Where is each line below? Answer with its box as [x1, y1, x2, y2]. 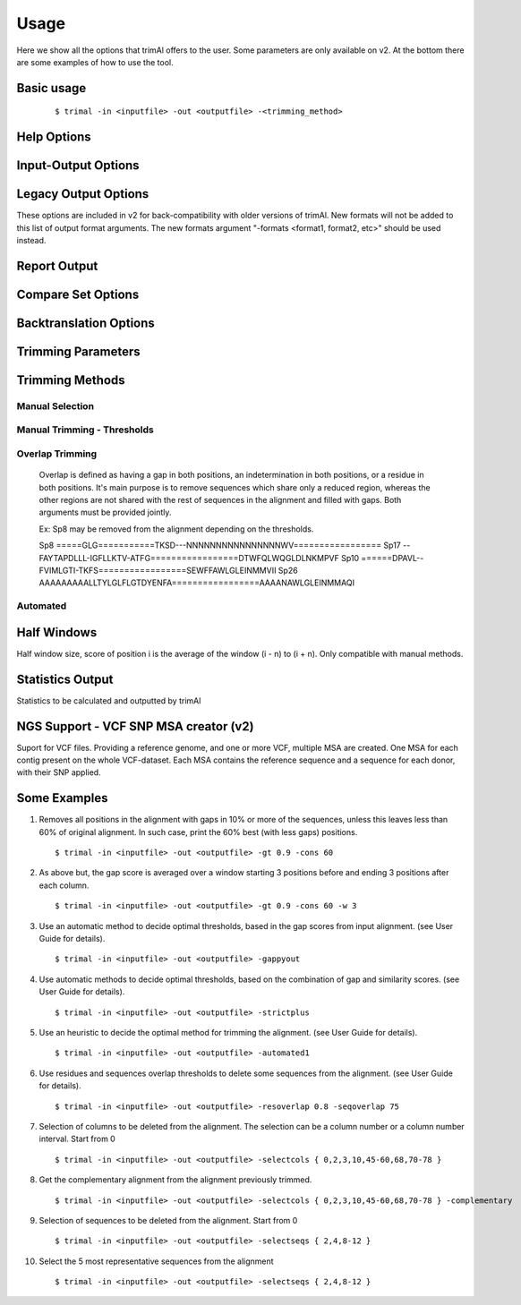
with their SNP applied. [16, 767, 102, 778]
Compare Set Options [16, 286, 140, 302]
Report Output [16, 258, 98, 273]
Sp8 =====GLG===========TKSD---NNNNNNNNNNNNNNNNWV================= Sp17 [38, 540, 402, 550]
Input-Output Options [16, 158, 140, 174]
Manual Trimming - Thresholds [16, 423, 154, 436]
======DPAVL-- [361, 552, 424, 563]
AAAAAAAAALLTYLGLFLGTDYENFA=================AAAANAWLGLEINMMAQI [38, 577, 355, 588]
